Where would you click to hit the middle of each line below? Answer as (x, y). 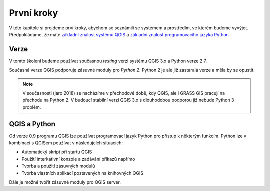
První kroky (34, 13)
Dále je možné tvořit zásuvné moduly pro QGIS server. (65, 182)
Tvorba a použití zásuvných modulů (58, 166)
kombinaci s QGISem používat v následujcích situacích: (66, 143)
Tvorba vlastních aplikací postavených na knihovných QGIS (83, 173)
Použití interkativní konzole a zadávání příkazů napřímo (78, 159)
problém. (32, 107)
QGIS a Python (32, 124)
